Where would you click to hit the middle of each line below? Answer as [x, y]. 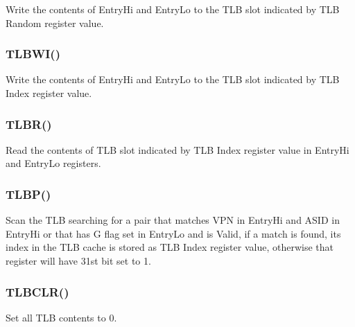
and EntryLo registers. [53, 163]
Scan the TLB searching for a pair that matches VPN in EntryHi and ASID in [173, 220]
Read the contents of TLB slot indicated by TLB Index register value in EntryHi [177, 149]
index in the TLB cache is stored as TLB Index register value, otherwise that [170, 247]
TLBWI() [33, 54]
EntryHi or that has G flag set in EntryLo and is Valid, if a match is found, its [173, 233]
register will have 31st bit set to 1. [78, 260]
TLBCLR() [37, 291]
